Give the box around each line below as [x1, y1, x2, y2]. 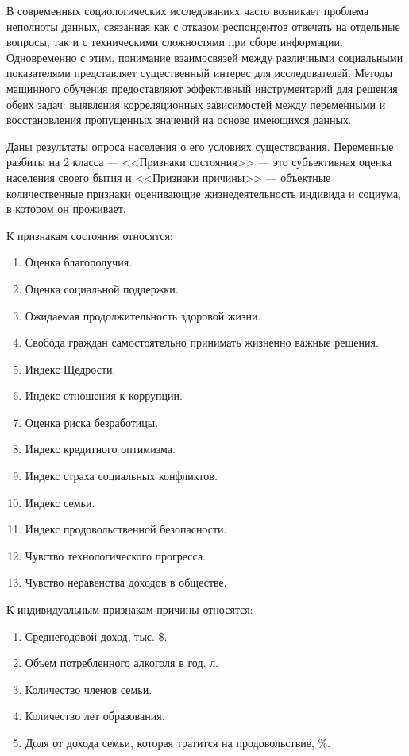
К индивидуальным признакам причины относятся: [6, 601, 253, 618]
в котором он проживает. [6, 200, 126, 217]
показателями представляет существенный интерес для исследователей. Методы [6, 64, 393, 81]
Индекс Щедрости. [25, 360, 116, 377]
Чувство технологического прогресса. [25, 547, 206, 564]
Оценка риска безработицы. [25, 413, 159, 430]
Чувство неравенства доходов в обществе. [25, 574, 227, 591]
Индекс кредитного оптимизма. [25, 440, 176, 457]
